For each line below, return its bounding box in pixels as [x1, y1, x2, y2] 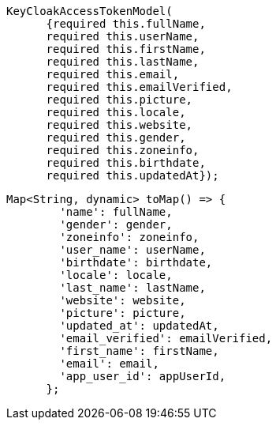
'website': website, [59, 294, 186, 307]
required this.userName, [46, 30, 200, 43]
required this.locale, [46, 106, 186, 119]
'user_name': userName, [59, 243, 206, 256]
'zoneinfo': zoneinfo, [59, 231, 200, 243]
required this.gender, [46, 131, 186, 144]
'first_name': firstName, [59, 345, 219, 357]
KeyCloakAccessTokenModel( [6, 5, 173, 17]
